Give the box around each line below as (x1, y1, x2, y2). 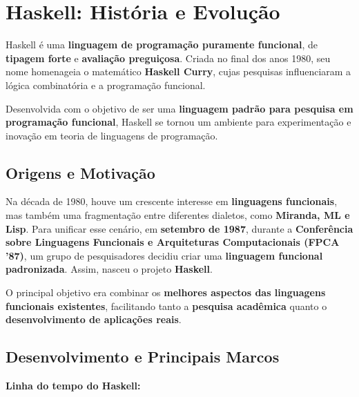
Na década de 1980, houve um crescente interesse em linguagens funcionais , (6, 194, 338, 209)
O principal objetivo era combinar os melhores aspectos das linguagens (6, 285, 326, 300)
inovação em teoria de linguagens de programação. (6, 128, 218, 142)
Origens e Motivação (6, 162, 155, 183)
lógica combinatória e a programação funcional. (6, 77, 206, 92)
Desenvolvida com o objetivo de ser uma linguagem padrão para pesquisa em (6, 101, 353, 115)
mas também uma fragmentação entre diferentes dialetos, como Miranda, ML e (6, 208, 350, 222)
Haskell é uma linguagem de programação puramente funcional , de (6, 37, 318, 52)
